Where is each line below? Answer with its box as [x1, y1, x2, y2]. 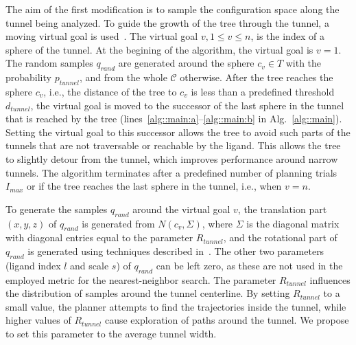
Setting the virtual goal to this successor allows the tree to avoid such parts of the [5, 124, 351, 139]
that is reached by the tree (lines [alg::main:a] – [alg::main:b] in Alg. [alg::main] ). [5, 111, 342, 126]
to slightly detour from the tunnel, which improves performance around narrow [5, 151, 338, 166]
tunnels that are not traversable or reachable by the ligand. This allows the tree [5, 138, 341, 153]
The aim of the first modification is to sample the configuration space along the [5, 2, 340, 16]
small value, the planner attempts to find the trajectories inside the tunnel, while [5, 299, 346, 313]
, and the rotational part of [223, 230, 337, 245]
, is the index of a [250, 29, 324, 43]
